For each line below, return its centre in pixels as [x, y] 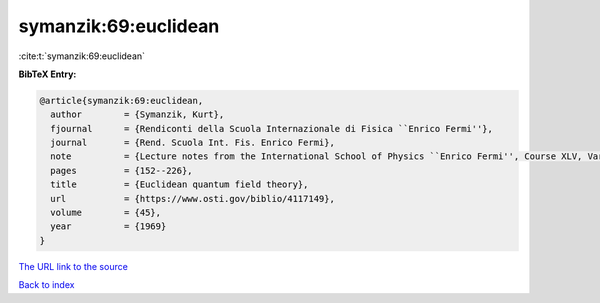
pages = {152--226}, [122, 170]
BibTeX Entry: [47, 74]
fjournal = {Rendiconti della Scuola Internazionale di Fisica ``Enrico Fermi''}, [272, 128]
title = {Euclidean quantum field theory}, [179, 184]
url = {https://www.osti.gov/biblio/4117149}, [192, 198]
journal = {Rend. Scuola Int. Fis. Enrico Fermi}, [192, 143]
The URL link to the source [73, 266]
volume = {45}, [106, 213]
